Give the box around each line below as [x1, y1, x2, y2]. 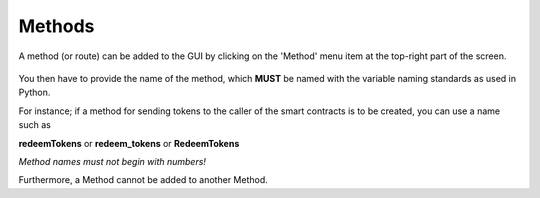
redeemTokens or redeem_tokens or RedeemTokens [18, 137, 240, 149]
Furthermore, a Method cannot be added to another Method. [18, 174, 269, 186]
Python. [18, 86, 51, 99]
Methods [18, 15, 95, 37]
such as [18, 119, 52, 131]
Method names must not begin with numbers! [18, 155, 207, 167]
